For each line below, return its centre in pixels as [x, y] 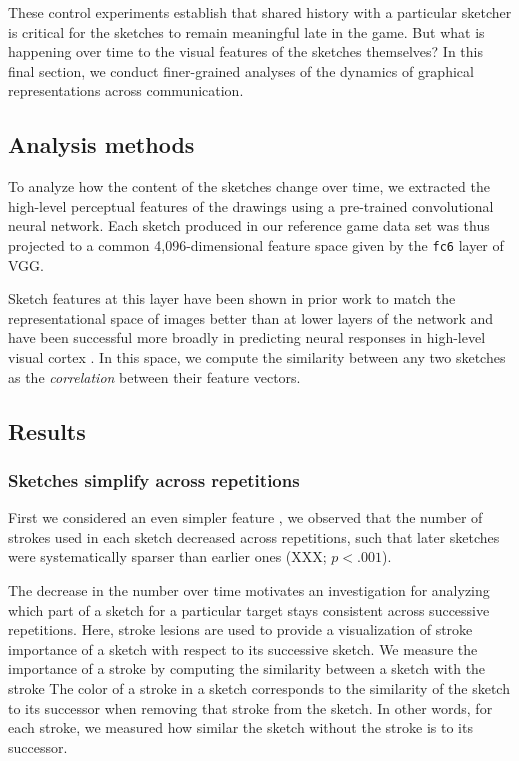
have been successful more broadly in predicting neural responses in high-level [247, 337]
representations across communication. [126, 90]
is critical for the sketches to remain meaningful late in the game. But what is [246, 31]
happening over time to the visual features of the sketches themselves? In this [246, 51]
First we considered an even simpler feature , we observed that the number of [245, 517]
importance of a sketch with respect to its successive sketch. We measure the [243, 648]
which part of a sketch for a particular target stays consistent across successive [249, 609]
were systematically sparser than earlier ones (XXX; [167, 556]
